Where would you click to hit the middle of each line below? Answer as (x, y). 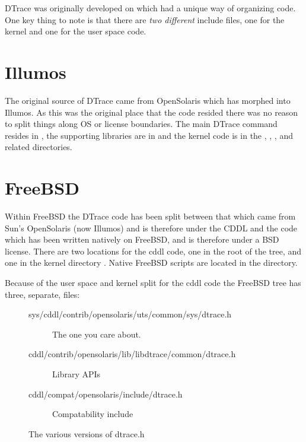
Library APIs (76, 373)
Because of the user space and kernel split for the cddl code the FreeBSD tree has (153, 282)
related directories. (39, 147)
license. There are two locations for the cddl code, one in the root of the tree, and (153, 251)
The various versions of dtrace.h (87, 433)
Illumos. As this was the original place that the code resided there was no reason (152, 112)
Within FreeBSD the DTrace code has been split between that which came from (150, 216)
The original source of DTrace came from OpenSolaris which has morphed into (148, 100)
